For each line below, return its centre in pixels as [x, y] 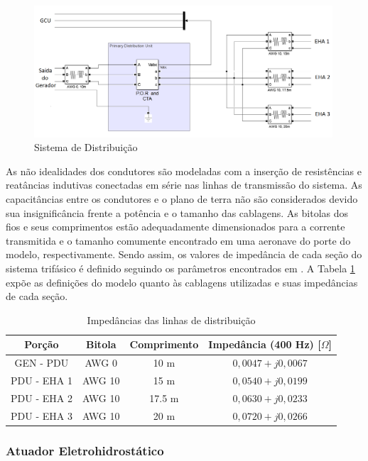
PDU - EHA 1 [42, 381]
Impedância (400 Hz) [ [265, 344]
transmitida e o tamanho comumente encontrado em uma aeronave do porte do [178, 240]
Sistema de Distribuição [86, 147]
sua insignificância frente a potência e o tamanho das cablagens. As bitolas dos [177, 212]
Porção [42, 344]
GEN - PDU [42, 363]
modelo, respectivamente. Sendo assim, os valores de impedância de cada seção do [184, 254]
